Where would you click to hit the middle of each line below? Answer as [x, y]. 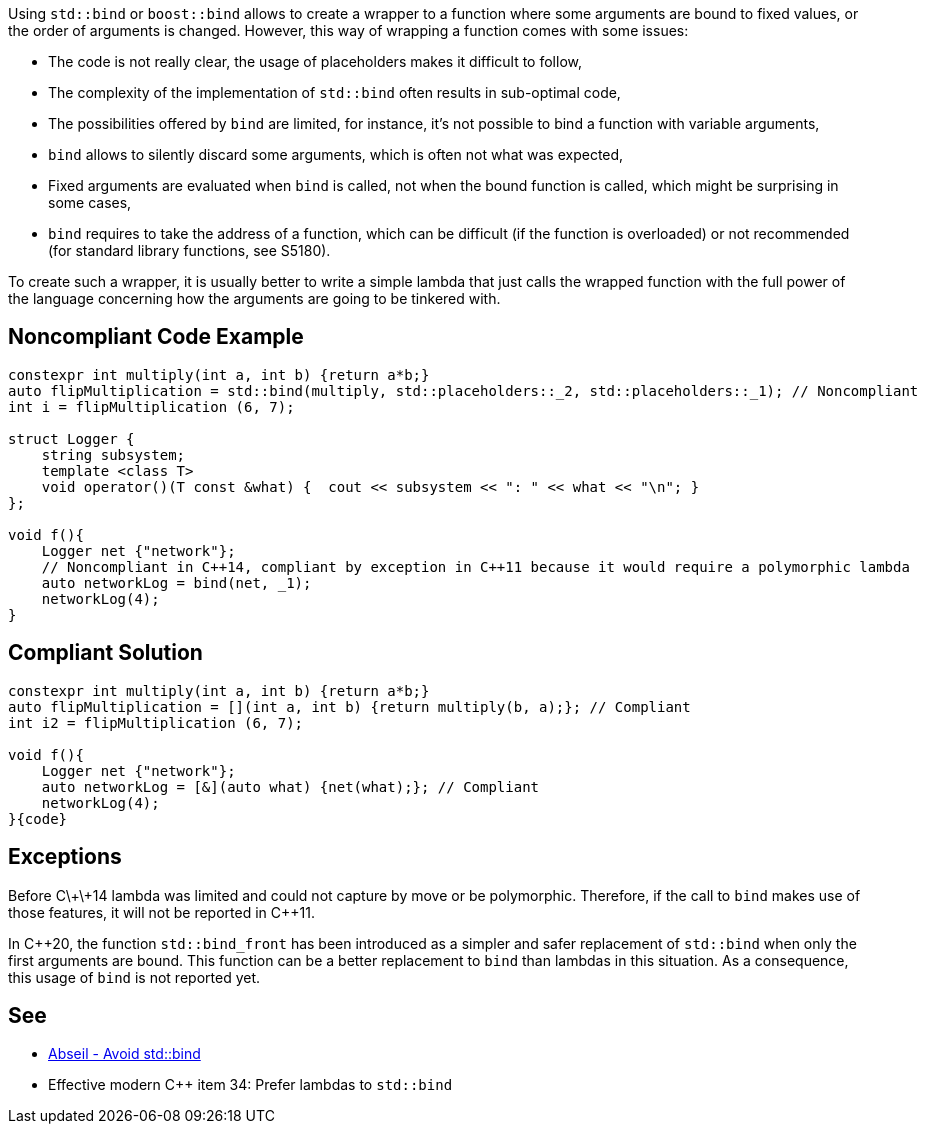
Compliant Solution [105, 653]
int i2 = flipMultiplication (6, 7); [156, 722]
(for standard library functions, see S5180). [189, 250]
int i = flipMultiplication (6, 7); [151, 406]
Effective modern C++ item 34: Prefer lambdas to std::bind [250, 1085]
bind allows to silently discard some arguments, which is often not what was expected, [336, 154]
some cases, [90, 202]
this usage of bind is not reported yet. [134, 977]
